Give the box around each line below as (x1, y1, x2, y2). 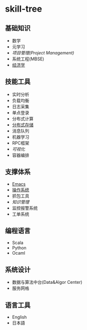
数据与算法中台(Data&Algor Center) (12, 279, 83, 285)
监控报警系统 (12, 205, 38, 211)
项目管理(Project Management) (12, 50, 74, 55)
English (12, 314, 27, 320)
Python (12, 245, 27, 251)
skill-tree (5, 3, 43, 15)
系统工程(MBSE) (12, 56, 44, 62)
